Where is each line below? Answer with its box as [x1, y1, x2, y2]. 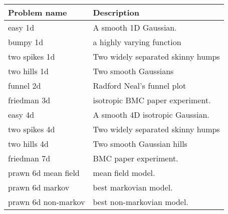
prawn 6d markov [8, 181, 70, 193]
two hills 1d [8, 65, 49, 77]
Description [93, 7, 140, 18]
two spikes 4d [8, 123, 55, 135]
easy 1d [8, 22, 35, 33]
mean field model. [93, 167, 155, 178]
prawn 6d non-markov [8, 196, 85, 207]
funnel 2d [8, 80, 41, 91]
